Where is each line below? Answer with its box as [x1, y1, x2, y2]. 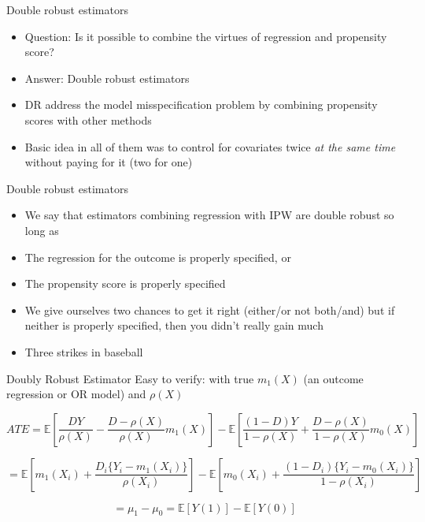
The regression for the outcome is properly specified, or [24, 248, 291, 265]
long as [24, 222, 59, 238]
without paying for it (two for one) [24, 154, 193, 170]
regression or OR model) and [6, 386, 146, 402]
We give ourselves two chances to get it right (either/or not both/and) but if [24, 301, 395, 318]
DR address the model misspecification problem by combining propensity [24, 96, 378, 113]
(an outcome [303, 370, 364, 386]
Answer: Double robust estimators [24, 69, 190, 86]
